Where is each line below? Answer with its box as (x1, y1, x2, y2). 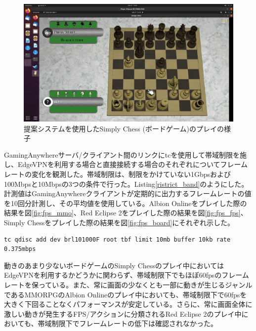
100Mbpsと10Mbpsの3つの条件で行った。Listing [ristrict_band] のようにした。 (4, 178, 249, 189)
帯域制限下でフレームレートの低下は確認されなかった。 (38, 318, 218, 329)
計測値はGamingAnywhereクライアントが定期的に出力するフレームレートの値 (4, 188, 252, 199)
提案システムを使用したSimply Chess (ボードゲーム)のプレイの (24, 123, 224, 133)
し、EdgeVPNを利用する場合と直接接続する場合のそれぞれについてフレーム (4, 159, 248, 169)
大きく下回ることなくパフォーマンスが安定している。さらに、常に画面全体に (4, 299, 253, 309)
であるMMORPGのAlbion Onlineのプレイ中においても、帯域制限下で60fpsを (4, 289, 247, 299)
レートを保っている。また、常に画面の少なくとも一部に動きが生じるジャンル (4, 279, 253, 290)
